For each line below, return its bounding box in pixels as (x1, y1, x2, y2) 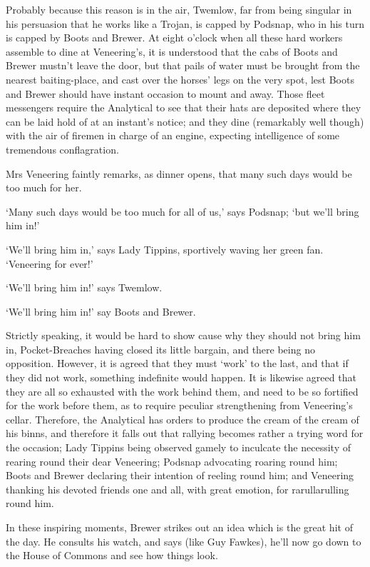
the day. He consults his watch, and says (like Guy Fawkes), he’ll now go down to (6, 533, 361, 548)
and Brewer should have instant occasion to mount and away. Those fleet (6, 86, 325, 101)
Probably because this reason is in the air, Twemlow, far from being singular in (6, 2, 352, 16)
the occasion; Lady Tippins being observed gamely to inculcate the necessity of (6, 440, 351, 455)
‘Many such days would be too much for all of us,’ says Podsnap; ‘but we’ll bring (6, 204, 359, 219)
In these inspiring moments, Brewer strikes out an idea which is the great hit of (6, 520, 353, 534)
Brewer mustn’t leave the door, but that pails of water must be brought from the (6, 58, 360, 73)
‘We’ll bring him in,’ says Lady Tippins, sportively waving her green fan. (6, 241, 324, 256)
